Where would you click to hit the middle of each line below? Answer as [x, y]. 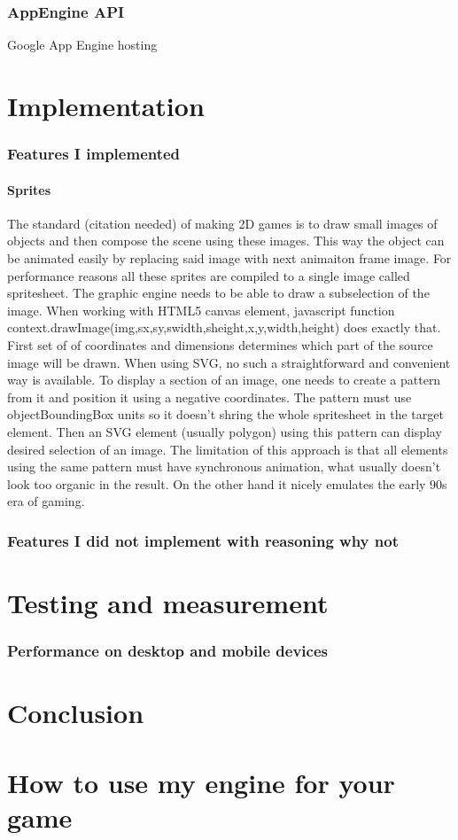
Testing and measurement [168, 602]
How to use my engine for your [201, 782]
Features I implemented [94, 154]
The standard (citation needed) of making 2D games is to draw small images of [222, 223]
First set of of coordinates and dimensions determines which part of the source [220, 344]
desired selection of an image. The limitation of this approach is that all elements [228, 449]
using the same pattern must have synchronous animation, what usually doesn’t [224, 467]
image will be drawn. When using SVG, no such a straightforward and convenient [229, 362]
